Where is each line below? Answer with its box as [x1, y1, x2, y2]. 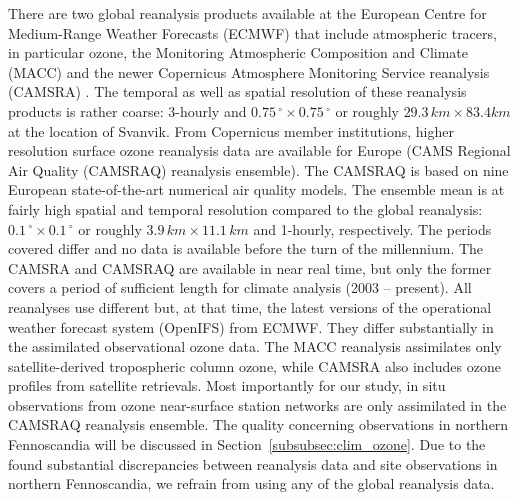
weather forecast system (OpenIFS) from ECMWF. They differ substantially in [8, 316, 494, 337]
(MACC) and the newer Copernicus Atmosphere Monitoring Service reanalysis [8, 61, 490, 82]
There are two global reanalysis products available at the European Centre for [8, 3, 487, 23]
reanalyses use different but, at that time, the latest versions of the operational [8, 296, 492, 317]
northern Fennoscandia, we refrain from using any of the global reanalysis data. [8, 473, 495, 494]
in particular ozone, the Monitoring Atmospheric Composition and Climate [8, 42, 469, 63]
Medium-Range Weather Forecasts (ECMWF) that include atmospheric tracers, [8, 22, 497, 43]
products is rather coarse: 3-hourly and [8, 100, 247, 121]
